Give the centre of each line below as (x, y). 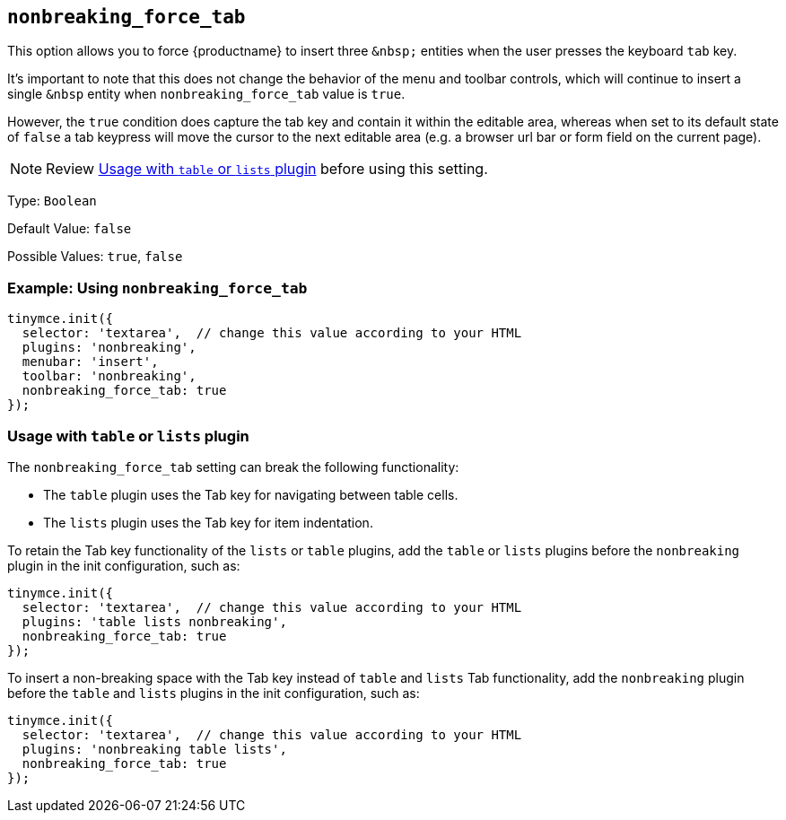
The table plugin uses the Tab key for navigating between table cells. (251, 494)
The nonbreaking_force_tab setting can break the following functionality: (233, 467)
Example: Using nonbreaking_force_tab (157, 288)
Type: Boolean (52, 201)
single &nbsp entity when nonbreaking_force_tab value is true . (206, 94)
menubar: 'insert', (90, 362)
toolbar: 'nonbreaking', (109, 376)
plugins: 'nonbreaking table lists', (154, 749)
